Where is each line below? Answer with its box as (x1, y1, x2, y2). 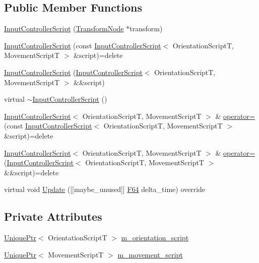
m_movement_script (117, 249, 183, 259)
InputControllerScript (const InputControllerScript (4, 40, 161, 50)
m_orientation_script (121, 232, 189, 243)
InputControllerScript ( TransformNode (4, 23, 124, 34)
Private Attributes (4, 209, 102, 224)
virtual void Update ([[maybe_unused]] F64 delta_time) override (4, 184, 206, 194)
